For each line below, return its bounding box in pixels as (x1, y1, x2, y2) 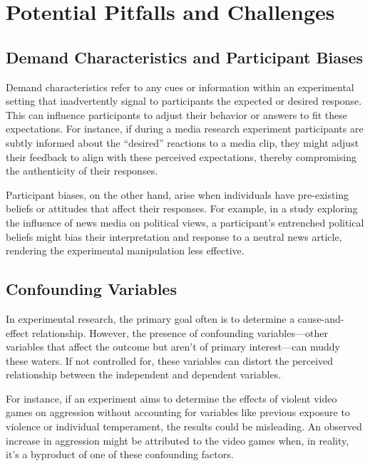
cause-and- (297, 311, 344, 326)
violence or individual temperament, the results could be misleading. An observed (6, 419, 362, 434)
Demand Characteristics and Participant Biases (6, 46, 364, 68)
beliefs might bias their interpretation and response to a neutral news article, (6, 229, 342, 244)
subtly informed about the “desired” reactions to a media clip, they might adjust (6, 135, 359, 150)
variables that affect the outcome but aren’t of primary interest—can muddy (6, 339, 340, 354)
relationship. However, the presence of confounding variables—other (31, 325, 328, 340)
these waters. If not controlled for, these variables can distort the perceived (6, 353, 334, 368)
